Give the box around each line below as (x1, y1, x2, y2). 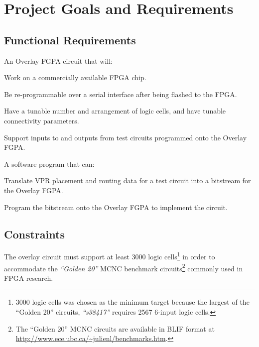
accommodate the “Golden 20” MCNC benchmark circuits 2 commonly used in (4, 261, 243, 273)
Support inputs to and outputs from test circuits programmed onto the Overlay (4, 132, 247, 142)
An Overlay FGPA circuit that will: (4, 55, 113, 66)
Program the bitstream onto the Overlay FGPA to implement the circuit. (4, 202, 228, 212)
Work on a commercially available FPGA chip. (4, 72, 146, 83)
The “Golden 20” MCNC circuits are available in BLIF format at (15, 323, 215, 334)
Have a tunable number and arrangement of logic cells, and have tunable (4, 106, 226, 116)
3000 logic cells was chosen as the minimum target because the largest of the (15, 297, 250, 307)
